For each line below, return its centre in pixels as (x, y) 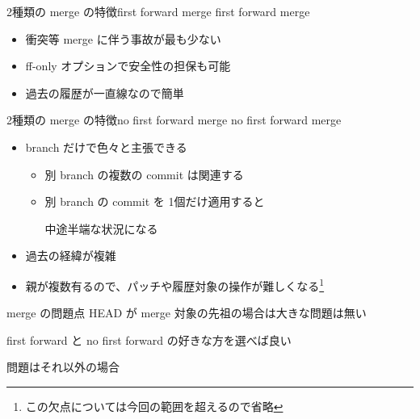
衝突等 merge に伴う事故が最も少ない (123, 38)
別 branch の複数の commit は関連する (144, 174)
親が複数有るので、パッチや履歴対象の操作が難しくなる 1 (175, 284)
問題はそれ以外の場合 (63, 367)
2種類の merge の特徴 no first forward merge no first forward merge (174, 120)
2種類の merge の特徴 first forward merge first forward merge (158, 11)
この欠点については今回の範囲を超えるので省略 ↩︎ (154, 406)
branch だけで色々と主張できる (106, 147)
